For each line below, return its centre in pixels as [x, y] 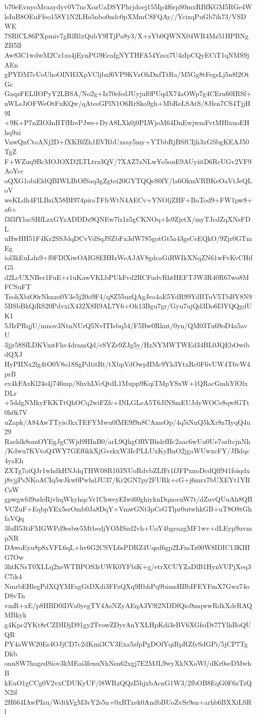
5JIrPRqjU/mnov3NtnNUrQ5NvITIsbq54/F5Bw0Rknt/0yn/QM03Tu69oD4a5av [126, 325]
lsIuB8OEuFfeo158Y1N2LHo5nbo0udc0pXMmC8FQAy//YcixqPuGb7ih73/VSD [125, 16]
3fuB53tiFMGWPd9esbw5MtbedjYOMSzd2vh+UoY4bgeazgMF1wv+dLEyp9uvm [128, 528]
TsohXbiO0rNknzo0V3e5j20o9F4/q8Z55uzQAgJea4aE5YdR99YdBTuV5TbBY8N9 [128, 296]
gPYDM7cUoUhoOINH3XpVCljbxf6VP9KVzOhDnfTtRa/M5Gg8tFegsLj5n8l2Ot [127, 74]
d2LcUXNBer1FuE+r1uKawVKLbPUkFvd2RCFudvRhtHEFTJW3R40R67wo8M [127, 277]
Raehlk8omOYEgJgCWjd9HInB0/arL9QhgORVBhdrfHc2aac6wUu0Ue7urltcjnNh [128, 441]
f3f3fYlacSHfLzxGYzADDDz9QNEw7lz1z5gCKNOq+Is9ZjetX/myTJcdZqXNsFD [128, 219]
